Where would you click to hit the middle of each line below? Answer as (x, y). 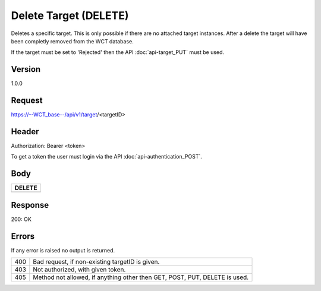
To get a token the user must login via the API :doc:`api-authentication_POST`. (106, 157)
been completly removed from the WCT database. (72, 41)
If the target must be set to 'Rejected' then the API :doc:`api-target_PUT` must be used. (118, 52)
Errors (23, 236)
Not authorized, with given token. (79, 270)
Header (25, 132)
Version (26, 69)
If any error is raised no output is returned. (63, 250)
